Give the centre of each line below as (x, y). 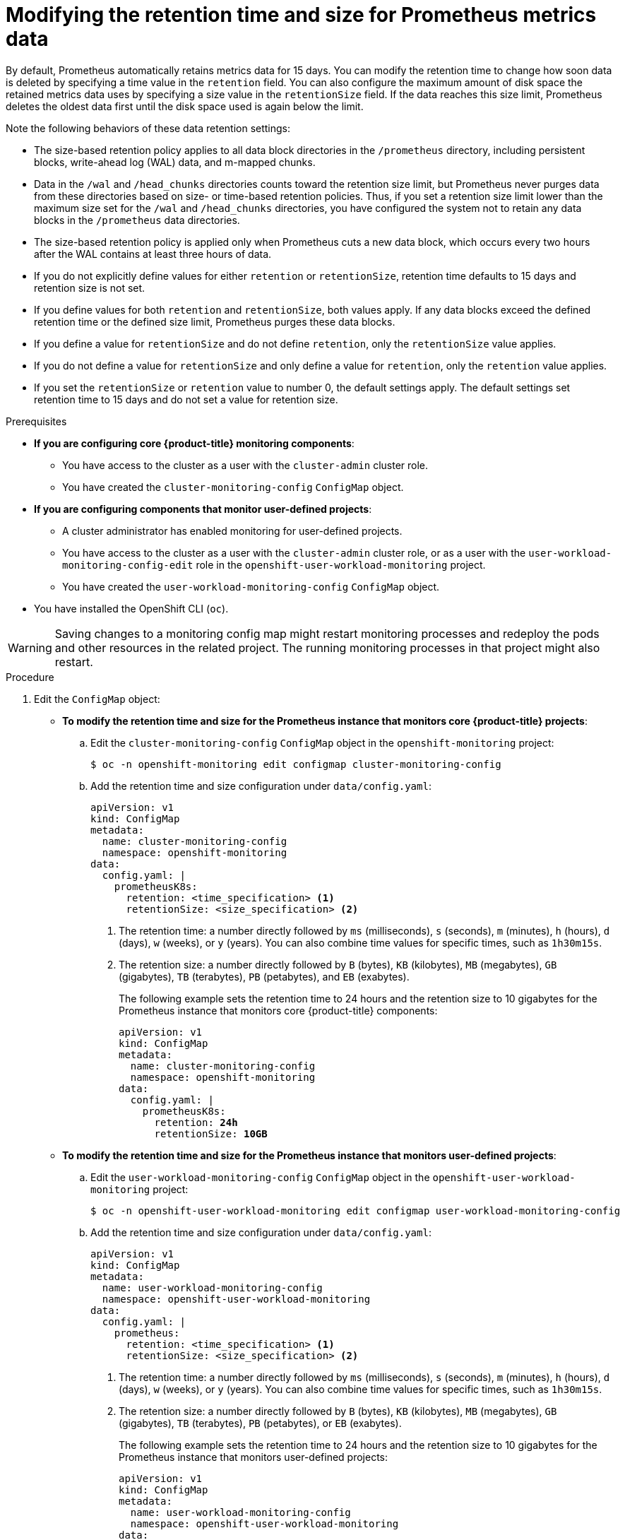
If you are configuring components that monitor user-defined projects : (203, 509)
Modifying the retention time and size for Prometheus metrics (301, 15)
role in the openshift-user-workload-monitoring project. (341, 564)
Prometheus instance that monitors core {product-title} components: (278, 1010)
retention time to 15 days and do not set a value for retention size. (186, 399)
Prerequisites (36, 421)
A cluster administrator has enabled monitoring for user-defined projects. (232, 531)
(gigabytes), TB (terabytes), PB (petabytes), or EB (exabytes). (260, 1423)
